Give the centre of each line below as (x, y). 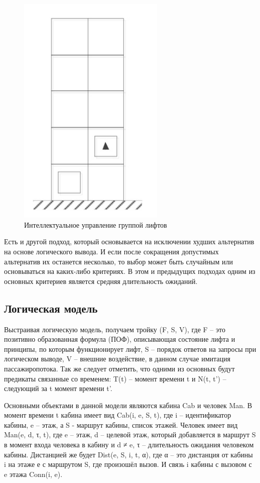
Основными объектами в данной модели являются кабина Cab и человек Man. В (128, 405)
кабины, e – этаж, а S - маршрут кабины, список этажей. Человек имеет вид (121, 424)
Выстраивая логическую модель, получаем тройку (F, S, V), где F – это (115, 329)
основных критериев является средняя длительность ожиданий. (101, 281)
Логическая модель (51, 308)
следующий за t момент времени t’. (58, 388)
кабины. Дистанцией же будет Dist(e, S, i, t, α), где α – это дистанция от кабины (128, 454)
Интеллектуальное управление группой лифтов (96, 224)
